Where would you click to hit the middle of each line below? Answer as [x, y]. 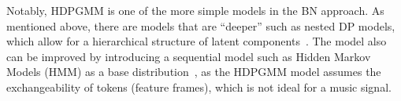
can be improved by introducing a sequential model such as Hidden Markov [189, 56]
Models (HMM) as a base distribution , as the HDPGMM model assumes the [194, 72]
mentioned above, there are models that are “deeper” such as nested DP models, [201, 25]
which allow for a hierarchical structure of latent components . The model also [197, 41]
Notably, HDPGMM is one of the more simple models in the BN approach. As [195, 10]
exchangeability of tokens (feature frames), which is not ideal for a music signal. [199, 87]
